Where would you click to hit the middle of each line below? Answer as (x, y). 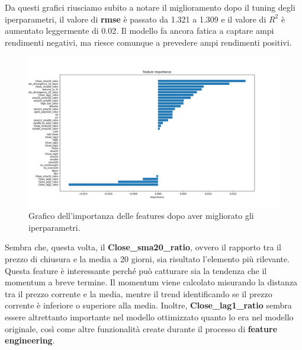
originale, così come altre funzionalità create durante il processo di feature (141, 328)
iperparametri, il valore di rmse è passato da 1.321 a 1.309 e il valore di (136, 19)
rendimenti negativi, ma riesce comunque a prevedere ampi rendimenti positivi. (148, 42)
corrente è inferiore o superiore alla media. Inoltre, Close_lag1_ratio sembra (148, 305)
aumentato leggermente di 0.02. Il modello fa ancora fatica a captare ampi (139, 31)
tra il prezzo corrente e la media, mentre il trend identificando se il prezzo (139, 293)
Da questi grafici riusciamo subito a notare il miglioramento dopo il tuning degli (150, 7)
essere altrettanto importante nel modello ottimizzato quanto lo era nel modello (149, 316)
